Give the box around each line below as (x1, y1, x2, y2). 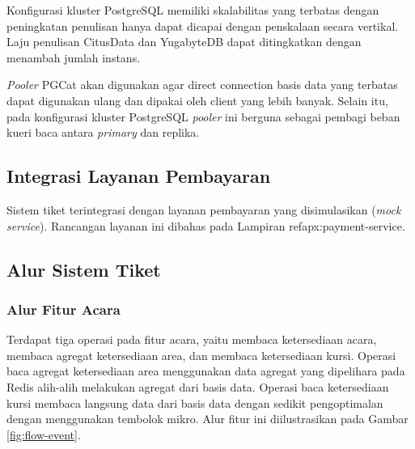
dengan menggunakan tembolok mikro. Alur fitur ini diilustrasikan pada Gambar (6, 410, 409, 427)
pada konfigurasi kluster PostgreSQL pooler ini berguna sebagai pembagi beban (6, 108, 400, 125)
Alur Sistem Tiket (6, 256, 161, 282)
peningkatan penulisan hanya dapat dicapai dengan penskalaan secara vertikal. (6, 17, 399, 34)
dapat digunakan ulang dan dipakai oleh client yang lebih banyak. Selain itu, (6, 91, 388, 108)
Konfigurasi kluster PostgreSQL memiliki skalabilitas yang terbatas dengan (6, 2, 379, 18)
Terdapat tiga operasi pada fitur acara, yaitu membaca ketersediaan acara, (6, 331, 377, 348)
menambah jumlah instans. (6, 49, 141, 66)
